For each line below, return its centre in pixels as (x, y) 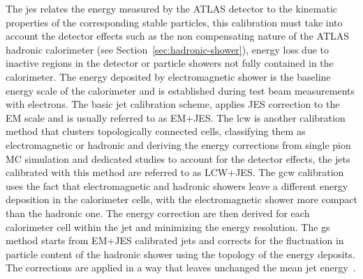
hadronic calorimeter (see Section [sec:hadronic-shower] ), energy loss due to (167, 49)
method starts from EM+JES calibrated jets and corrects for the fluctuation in (175, 240)
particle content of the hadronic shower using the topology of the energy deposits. (180, 254)
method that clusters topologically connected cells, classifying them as (156, 131)
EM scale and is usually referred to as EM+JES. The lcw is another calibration (176, 117)
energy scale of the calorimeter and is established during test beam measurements (180, 90)
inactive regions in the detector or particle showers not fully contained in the (170, 63)
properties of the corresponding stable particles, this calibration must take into (174, 22)
